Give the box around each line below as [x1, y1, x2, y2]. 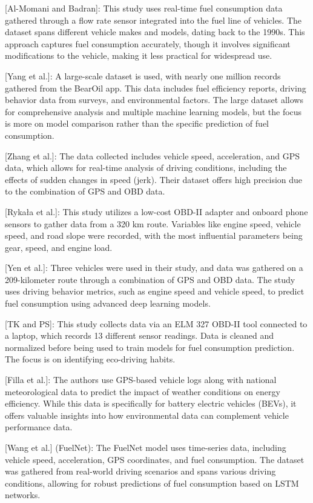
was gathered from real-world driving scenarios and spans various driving [5, 465, 276, 478]
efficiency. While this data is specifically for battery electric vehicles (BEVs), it [5, 397, 297, 410]
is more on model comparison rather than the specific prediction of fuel [5, 117, 269, 130]
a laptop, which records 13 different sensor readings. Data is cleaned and [5, 329, 274, 342]
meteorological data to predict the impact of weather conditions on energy [5, 385, 280, 398]
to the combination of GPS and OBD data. [5, 185, 165, 198]
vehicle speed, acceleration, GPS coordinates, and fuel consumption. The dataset [5, 453, 305, 465]
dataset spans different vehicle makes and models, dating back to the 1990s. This [5, 25, 305, 38]
